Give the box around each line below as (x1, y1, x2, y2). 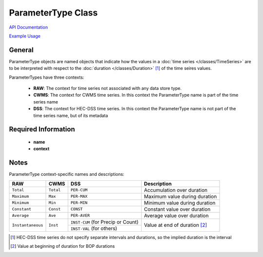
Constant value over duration (144, 206, 211, 212)
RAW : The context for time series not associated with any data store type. (33, 86, 182, 91)
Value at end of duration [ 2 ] (144, 222, 207, 228)
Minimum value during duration (144, 199, 216, 206)
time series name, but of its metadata (33, 112, 108, 119)
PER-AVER (71, 213, 90, 218)
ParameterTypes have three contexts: (9, 74, 85, 80)
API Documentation (9, 24, 48, 30)
